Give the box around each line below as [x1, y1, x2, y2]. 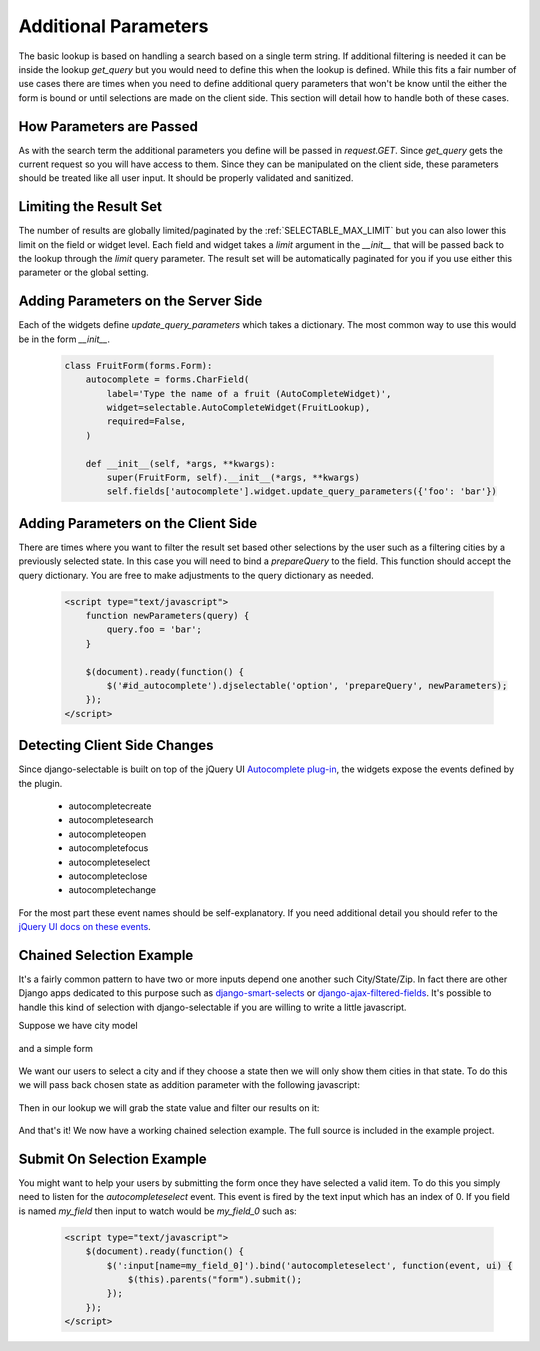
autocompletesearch [68, 814, 154, 826]
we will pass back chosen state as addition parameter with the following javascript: [18, 1079, 360, 1091]
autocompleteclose [68, 870, 148, 882]
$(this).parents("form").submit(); [127, 1273, 302, 1285]
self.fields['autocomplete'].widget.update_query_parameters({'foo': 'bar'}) [106, 486, 497, 497]
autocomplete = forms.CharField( [85, 374, 250, 385]
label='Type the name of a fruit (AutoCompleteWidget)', [106, 388, 392, 399]
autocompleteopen [68, 828, 147, 840]
